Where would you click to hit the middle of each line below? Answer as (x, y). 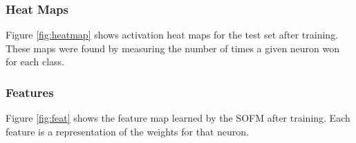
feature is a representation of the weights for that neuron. (127, 131)
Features (30, 92)
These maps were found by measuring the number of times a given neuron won (173, 48)
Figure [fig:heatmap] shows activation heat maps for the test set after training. (172, 35)
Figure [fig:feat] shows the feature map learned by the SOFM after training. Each (178, 118)
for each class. (35, 62)
